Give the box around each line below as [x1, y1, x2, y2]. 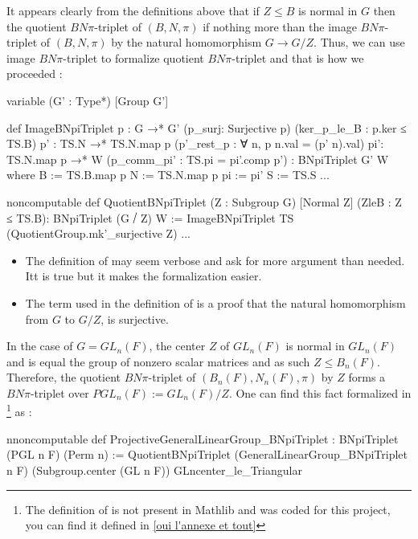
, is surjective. [100, 310, 169, 327]
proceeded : [6, 65, 63, 82]
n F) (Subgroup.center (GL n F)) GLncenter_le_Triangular [6, 461, 302, 478]
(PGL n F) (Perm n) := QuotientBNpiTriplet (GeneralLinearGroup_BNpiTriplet [6, 446, 408, 463]
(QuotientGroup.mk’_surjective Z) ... [6, 225, 191, 242]
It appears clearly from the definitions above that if [6, 2, 260, 18]
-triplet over [30, 384, 89, 401]
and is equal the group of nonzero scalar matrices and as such [6, 353, 310, 370]
